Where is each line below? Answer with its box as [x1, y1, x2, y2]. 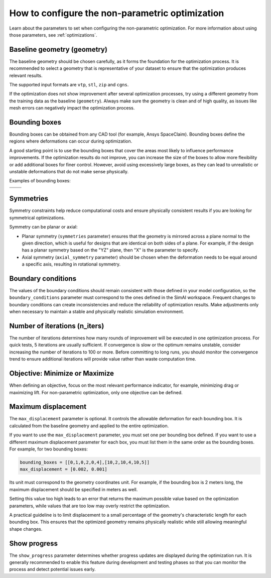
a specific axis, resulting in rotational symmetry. [22, 261, 120, 267]
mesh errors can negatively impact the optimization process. [9, 105, 135, 111]
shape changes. [9, 526, 43, 532]
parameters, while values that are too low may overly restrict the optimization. [9, 503, 170, 509]
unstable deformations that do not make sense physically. [9, 169, 129, 175]
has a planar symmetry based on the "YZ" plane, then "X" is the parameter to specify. [22, 247, 199, 253]
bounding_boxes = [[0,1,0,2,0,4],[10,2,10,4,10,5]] [20, 459, 150, 465]
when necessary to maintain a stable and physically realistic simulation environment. [9, 309, 184, 315]
